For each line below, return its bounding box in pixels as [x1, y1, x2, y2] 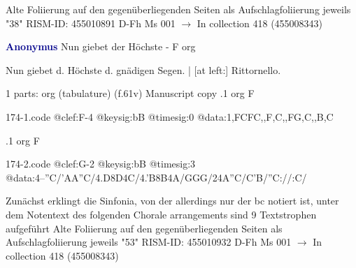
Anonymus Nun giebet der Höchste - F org [6, 39, 196, 54]
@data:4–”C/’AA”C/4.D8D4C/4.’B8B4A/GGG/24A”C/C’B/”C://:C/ [6, 170, 307, 184]
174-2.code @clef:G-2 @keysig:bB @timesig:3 [6, 156, 196, 171]
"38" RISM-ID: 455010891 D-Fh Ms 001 [6, 15, 176, 30]
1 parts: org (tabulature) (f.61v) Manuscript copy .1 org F [6, 86, 255, 100]
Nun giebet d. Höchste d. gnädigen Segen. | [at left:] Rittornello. [6, 62, 281, 77]
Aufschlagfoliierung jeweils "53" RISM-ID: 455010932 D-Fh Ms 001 [6, 234, 292, 249]
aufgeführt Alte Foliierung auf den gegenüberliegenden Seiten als [6, 221, 283, 235]
